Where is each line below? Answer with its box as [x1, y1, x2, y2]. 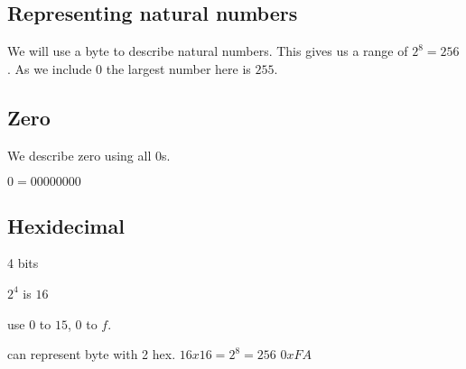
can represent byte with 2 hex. [7, 345, 176, 364]
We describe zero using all [7, 145, 152, 164]
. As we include [7, 59, 92, 78]
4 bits [7, 254, 39, 272]
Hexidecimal [7, 211, 125, 239]
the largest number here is [106, 59, 251, 78]
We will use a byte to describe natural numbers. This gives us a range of [7, 42, 408, 60]
